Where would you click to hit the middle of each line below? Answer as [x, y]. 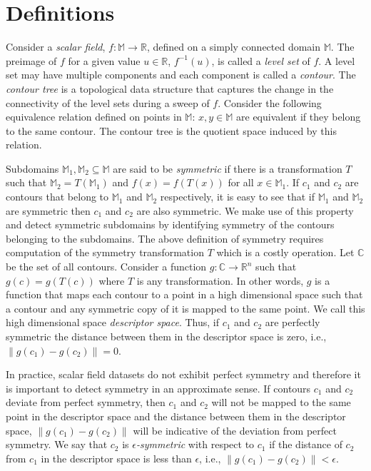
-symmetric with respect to [195, 444]
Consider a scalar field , [56, 47]
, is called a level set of [261, 60]
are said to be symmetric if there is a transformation [228, 168]
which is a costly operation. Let [285, 252]
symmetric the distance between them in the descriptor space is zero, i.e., [166, 336]
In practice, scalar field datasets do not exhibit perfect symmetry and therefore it [183, 374]
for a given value [104, 60]
